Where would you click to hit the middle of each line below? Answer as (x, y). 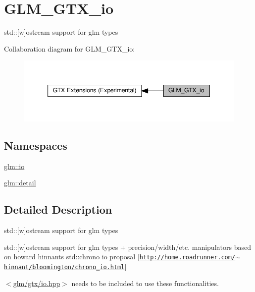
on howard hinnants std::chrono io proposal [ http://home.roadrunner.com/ (120, 257)
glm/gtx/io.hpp (37, 283)
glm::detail (20, 183)
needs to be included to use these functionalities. (145, 283)
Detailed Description (58, 209)
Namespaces (36, 145)
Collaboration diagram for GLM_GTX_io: (70, 48)
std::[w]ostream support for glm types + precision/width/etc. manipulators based (127, 247)
